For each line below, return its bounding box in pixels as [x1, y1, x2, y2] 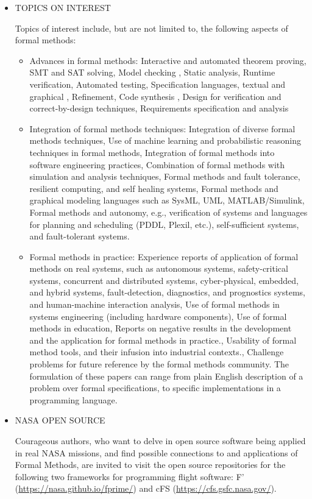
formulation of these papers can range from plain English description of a [29, 369, 303, 382]
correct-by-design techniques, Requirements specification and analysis [29, 102, 289, 115]
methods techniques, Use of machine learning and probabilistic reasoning [29, 134, 302, 147]
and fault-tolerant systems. [29, 230, 130, 242]
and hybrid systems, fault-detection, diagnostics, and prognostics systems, [29, 286, 305, 299]
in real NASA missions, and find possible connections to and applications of [15, 446, 298, 459]
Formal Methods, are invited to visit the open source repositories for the [15, 458, 286, 471]
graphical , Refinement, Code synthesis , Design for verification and [29, 90, 282, 102]
